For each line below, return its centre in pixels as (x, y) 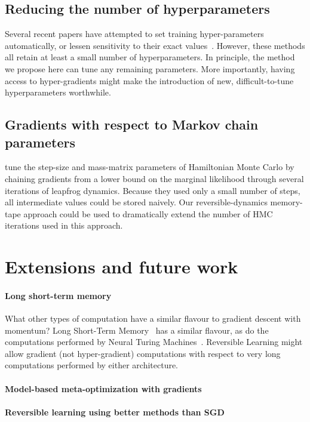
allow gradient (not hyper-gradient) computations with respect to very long (143, 353)
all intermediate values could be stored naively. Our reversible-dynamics (136, 202)
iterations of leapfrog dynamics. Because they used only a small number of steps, (153, 190)
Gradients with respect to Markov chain (132, 124)
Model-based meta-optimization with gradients (103, 388)
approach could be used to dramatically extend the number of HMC (148, 213)
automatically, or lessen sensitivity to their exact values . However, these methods (155, 45)
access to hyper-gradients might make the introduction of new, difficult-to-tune (149, 80)
